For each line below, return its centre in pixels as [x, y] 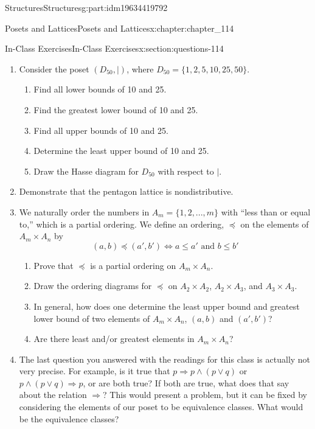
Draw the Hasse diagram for [86, 171]
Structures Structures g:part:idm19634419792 [86, 7]
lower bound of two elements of [92, 318]
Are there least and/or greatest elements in [114, 339]
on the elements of [275, 224]
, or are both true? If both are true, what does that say [186, 382]
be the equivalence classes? [69, 418]
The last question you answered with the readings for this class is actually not [165, 359]
